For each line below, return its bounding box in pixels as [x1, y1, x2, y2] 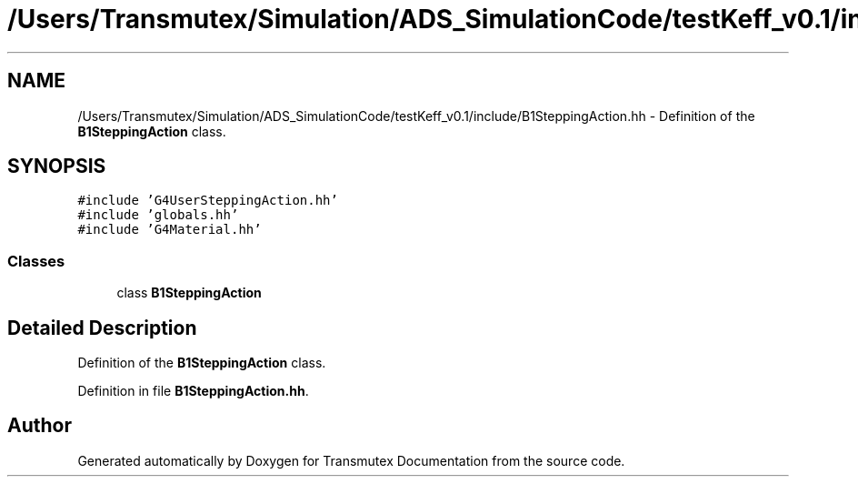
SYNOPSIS [7, 155, 106, 178]
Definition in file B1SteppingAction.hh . [77, 383, 309, 399]
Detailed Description [7, 316, 197, 339]
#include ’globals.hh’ [77, 207, 239, 223]
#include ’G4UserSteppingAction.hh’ [77, 193, 338, 208]
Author [7, 414, 72, 438]
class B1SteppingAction [116, 285, 262, 301]
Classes [7, 251, 65, 270]
